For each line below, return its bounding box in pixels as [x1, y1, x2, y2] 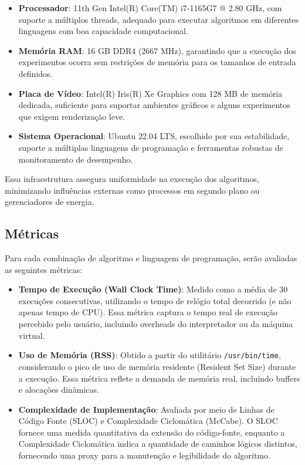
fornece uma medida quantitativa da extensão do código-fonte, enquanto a [18, 426, 285, 438]
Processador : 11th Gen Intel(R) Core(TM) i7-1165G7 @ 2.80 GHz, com [18, 2, 282, 14]
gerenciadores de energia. [5, 196, 94, 208]
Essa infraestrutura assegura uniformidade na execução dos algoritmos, [5, 173, 259, 185]
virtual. [18, 329, 45, 341]
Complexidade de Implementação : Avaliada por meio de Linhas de [18, 403, 274, 415]
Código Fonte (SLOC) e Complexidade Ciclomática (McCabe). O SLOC [18, 415, 278, 427]
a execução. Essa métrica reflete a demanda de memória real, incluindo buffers [18, 372, 300, 384]
